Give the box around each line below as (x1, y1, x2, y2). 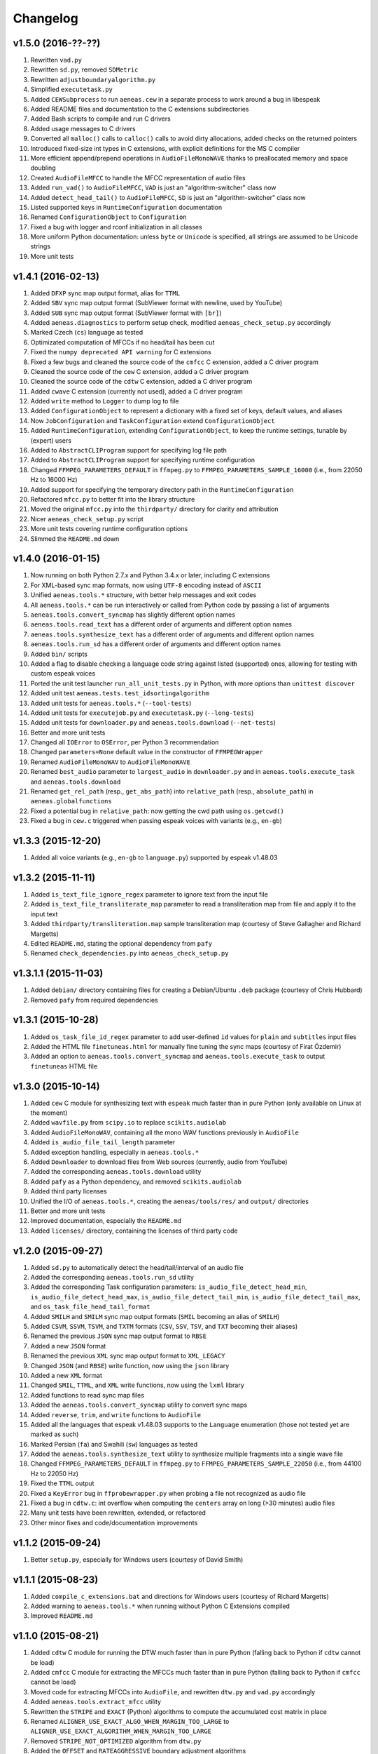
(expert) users (30, 436, 71, 445)
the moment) (30, 1109, 68, 1117)
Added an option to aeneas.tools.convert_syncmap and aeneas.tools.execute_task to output (30, 1052, 325, 1061)
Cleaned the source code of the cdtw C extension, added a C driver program (30, 377, 253, 386)
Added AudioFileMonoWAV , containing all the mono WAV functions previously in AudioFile (30, 1128, 299, 1137)
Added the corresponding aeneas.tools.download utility (30, 1167, 202, 1176)
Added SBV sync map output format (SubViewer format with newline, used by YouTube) (30, 299, 283, 307)
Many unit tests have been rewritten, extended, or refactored (30, 1508, 206, 1517)
